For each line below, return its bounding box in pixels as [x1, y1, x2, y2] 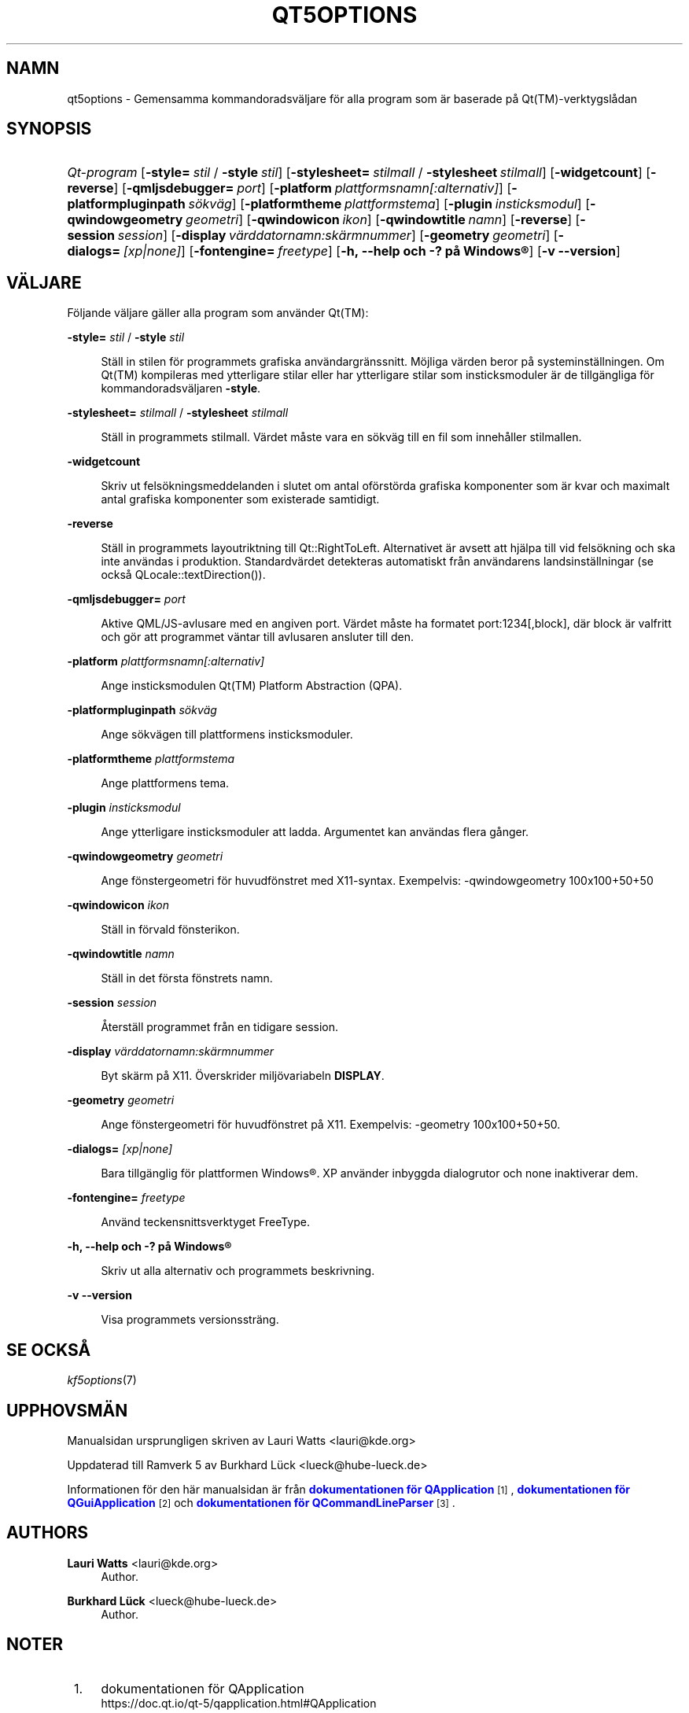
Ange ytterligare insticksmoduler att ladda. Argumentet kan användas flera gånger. [101, 825, 529, 839]
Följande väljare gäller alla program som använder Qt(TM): [67, 306, 369, 320]
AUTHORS [6, 1523, 89, 1543]
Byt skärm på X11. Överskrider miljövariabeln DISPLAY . [101, 1069, 385, 1083]
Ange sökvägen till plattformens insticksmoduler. [101, 728, 353, 742]
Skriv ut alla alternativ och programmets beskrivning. [101, 1264, 375, 1278]
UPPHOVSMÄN [6, 1400, 128, 1420]
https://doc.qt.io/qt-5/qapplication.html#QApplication [101, 1696, 377, 1710]
